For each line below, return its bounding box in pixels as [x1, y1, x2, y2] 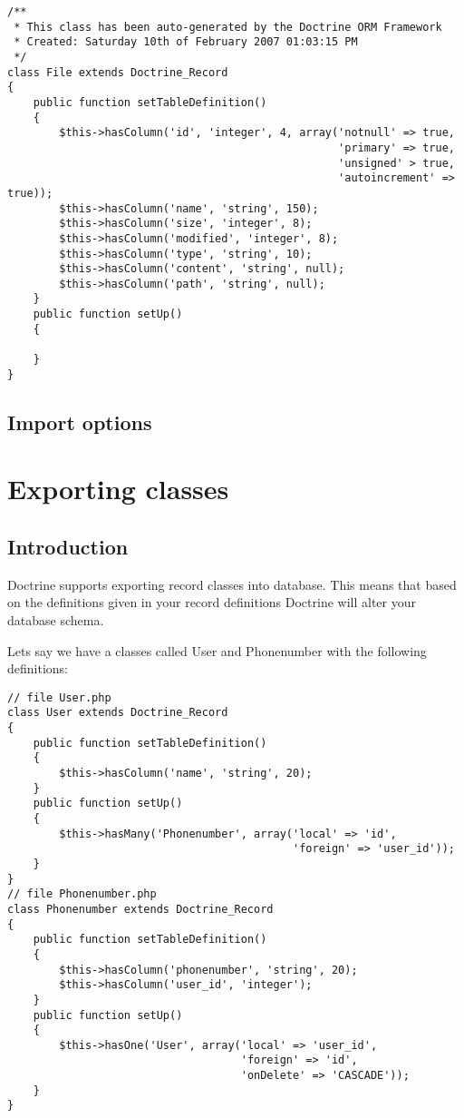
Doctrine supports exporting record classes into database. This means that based [7, 574, 457, 593]
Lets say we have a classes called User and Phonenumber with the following [7, 641, 427, 660]
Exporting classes [7, 470, 229, 507]
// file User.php [7, 691, 111, 704]
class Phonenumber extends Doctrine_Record [7, 902, 274, 916]
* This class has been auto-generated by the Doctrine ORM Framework [14, 20, 442, 34]
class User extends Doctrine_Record [7, 706, 228, 720]
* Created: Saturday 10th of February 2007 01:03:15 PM [14, 35, 358, 49]
